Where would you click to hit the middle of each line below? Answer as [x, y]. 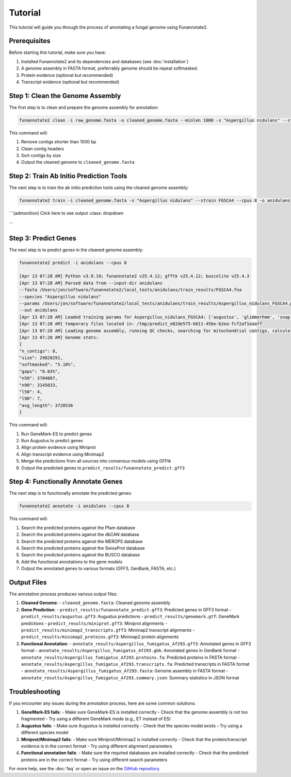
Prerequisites [30, 41]
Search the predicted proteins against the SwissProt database [83, 548]
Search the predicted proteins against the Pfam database [78, 528]
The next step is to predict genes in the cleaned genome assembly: [76, 250]
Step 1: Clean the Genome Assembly [65, 95]
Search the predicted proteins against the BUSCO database [81, 555]
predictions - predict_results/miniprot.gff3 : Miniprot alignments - [94, 623]
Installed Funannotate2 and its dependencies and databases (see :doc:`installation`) [105, 61]
